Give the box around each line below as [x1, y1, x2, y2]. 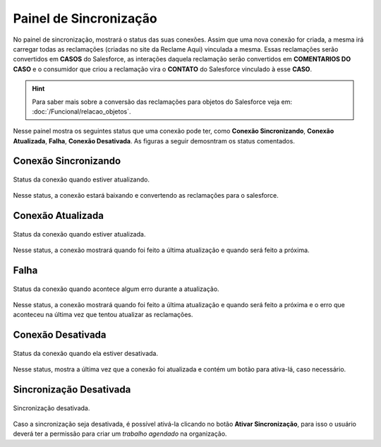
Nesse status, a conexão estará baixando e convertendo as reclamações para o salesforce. [13, 191, 279, 200]
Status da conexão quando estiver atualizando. [13, 175, 150, 184]
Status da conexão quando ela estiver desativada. [13, 349, 159, 357]
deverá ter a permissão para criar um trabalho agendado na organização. [13, 429, 227, 438]
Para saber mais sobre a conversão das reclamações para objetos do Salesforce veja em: [32, 97, 293, 106]
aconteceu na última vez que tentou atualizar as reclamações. [13, 311, 193, 319]
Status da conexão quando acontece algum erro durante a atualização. [13, 285, 219, 293]
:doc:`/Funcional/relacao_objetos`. [32, 107, 131, 116]
